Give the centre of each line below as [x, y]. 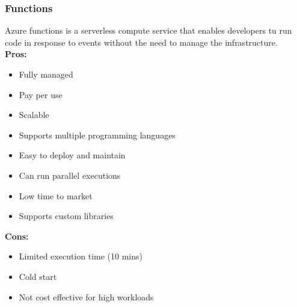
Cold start [38, 276]
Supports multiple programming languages [97, 135]
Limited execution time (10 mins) [81, 256]
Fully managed [46, 74]
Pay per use [41, 94]
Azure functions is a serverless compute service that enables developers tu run [148, 30]
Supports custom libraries [66, 216]
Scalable [34, 115]
